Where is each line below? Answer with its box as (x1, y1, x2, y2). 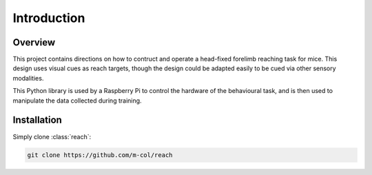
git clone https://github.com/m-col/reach (27, 151, 173, 158)
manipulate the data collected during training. (12, 96, 142, 105)
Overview (12, 37, 56, 48)
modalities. (12, 74, 44, 82)
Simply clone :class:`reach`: (12, 132, 92, 141)
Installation (12, 114, 62, 126)
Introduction (12, 10, 85, 25)
